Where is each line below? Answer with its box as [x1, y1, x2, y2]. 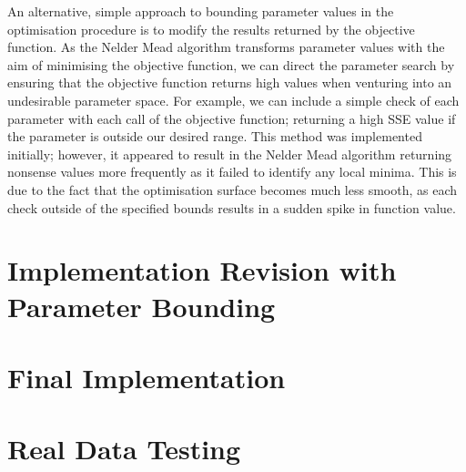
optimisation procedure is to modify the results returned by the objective [7, 19, 415, 38]
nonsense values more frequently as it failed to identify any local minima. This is [7, 162, 457, 181]
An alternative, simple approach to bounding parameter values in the [7, 2, 394, 20]
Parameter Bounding [7, 287, 276, 324]
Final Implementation [7, 358, 286, 395]
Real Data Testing [7, 430, 241, 467]
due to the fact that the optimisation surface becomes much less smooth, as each [7, 180, 458, 199]
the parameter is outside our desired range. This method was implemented [7, 127, 422, 146]
